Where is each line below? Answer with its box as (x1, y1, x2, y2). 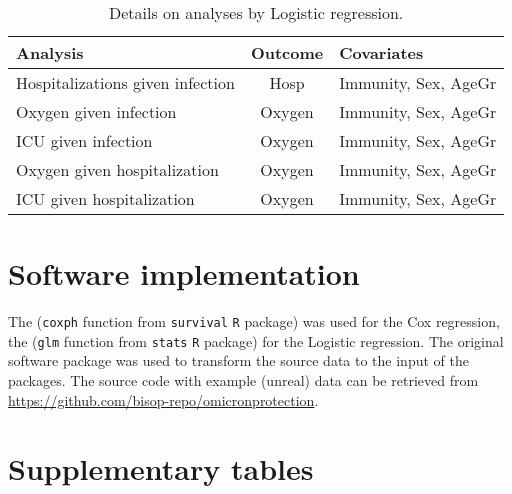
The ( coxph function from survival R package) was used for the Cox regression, (8, 311, 500, 332)
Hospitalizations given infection (16, 71, 235, 94)
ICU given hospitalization (16, 187, 195, 210)
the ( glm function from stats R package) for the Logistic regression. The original (8, 330, 504, 351)
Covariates (339, 41, 424, 64)
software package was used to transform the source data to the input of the (8, 350, 469, 371)
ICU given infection (16, 129, 153, 152)
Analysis (16, 41, 84, 64)
